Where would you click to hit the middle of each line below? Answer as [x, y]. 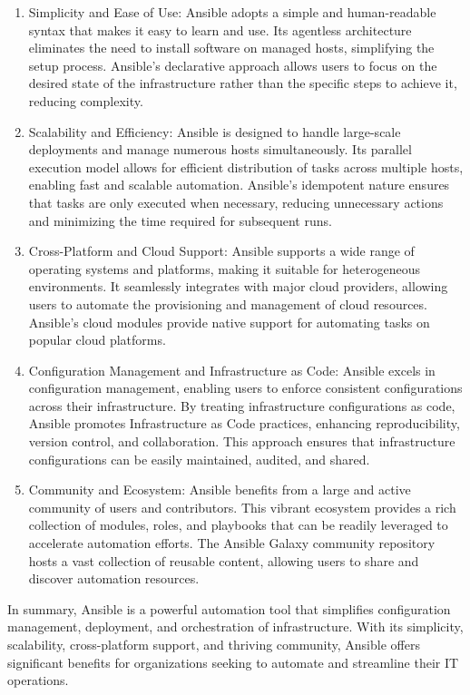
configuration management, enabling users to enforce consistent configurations [245, 388]
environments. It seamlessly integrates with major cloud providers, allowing [238, 286]
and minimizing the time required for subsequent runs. [180, 220]
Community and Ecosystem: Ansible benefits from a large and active [220, 489]
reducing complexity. [86, 100]
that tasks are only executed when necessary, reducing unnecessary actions [236, 202]
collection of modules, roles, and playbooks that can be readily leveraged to [238, 525]
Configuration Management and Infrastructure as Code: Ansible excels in [232, 370]
